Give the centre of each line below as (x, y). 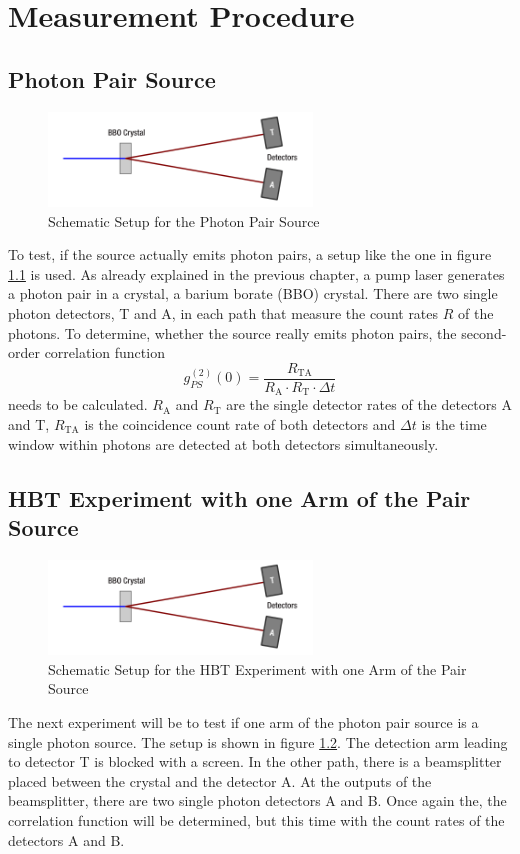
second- (484, 332)
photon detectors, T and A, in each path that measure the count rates (223, 313)
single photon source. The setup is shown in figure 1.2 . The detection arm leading (258, 741)
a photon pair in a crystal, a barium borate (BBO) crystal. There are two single (253, 293)
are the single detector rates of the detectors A (369, 404)
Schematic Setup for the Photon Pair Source (184, 220)
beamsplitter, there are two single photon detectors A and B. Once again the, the (257, 800)
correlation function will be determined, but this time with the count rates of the (256, 820)
